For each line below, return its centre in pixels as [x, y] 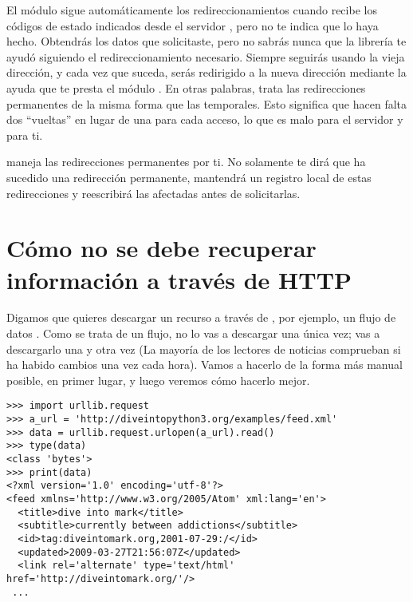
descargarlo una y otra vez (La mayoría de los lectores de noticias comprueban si [204, 349]
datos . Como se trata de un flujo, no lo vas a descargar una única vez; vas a [193, 333]
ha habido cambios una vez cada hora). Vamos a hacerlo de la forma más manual [205, 364]
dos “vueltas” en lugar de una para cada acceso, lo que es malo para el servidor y [205, 119]
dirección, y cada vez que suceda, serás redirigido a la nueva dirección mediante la [206, 72]
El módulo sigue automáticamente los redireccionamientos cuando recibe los [192, 10]
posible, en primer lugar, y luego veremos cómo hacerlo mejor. [158, 380]
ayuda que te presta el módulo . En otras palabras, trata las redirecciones [186, 87]
